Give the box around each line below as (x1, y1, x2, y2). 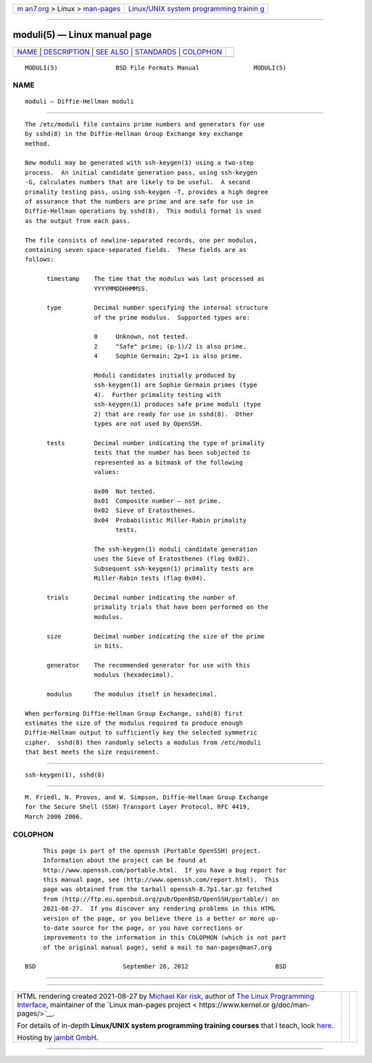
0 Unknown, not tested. (94, 333, 189, 341)
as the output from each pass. (25, 217, 131, 224)
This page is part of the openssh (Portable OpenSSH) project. (43, 846, 261, 855)
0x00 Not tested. (94, 487, 156, 495)
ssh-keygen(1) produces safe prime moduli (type (94, 400, 261, 409)
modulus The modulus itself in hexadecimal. (46, 690, 218, 698)
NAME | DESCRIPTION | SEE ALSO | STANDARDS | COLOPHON (17, 47, 223, 57)
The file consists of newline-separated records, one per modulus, (25, 236, 258, 244)
